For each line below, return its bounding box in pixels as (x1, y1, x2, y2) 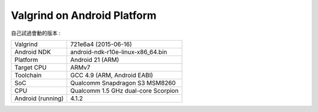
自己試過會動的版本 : (11, 29, 61, 37)
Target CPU (14, 63, 47, 71)
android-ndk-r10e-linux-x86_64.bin (70, 48, 167, 56)
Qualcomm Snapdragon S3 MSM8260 (70, 78, 176, 87)
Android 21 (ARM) (70, 55, 120, 64)
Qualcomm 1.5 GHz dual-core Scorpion (70, 86, 179, 94)
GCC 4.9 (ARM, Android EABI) (70, 71, 153, 79)
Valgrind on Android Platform (11, 9, 157, 22)
